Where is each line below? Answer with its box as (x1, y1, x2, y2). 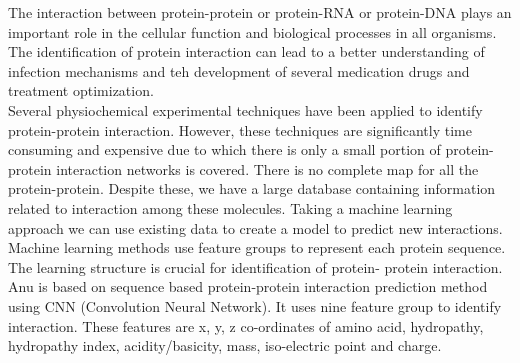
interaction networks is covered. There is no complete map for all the (56, 158, 479, 179)
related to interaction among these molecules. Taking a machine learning (8, 197, 453, 218)
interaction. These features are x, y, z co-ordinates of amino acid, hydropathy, (8, 315, 484, 336)
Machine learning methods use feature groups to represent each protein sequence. (8, 237, 506, 258)
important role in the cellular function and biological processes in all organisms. (8, 21, 497, 42)
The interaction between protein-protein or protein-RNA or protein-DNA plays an (8, 2, 512, 22)
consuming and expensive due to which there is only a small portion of (8, 139, 441, 160)
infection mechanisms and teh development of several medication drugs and (8, 60, 470, 81)
